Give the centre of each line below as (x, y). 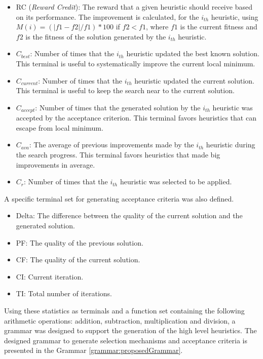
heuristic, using (235, 16)
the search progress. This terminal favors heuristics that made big (118, 154)
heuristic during (231, 145)
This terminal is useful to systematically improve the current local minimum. (136, 63)
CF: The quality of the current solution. (78, 260)
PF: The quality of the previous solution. (80, 242)
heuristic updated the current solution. (194, 80)
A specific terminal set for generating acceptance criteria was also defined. (119, 198)
